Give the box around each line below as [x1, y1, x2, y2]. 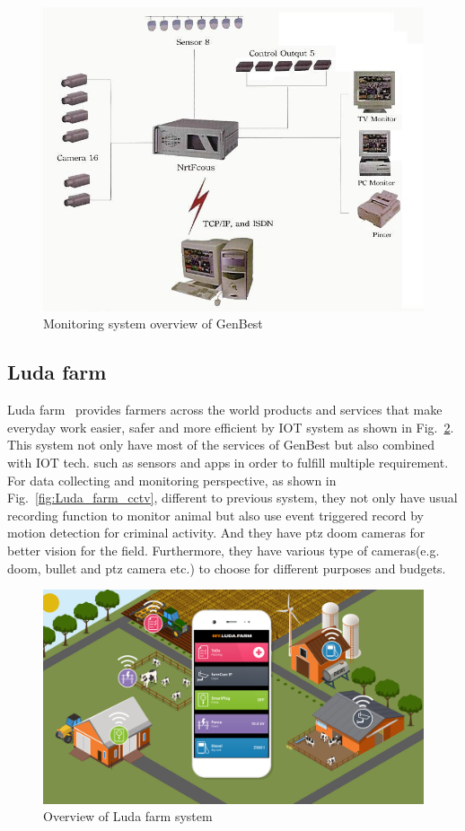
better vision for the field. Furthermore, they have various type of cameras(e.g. [7, 540, 440, 559]
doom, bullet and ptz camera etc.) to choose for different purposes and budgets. [7, 558, 446, 577]
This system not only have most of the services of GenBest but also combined [7, 435, 435, 454]
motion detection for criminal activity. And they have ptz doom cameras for [7, 523, 426, 542]
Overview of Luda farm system [43, 807, 213, 826]
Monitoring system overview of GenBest [43, 314, 263, 333]
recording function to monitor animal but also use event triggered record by [7, 505, 425, 524]
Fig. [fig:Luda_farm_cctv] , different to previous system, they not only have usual [7, 488, 458, 507]
